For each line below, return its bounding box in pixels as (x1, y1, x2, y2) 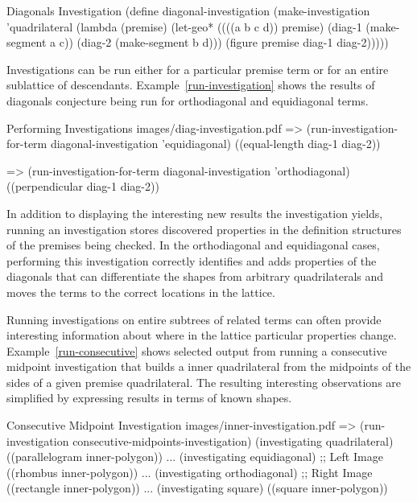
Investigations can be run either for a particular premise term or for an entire (6, 60, 389, 77)
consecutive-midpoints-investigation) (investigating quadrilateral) (72, 432, 394, 449)
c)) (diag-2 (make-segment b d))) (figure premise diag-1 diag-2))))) (59, 34, 389, 51)
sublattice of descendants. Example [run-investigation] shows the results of (6, 76, 375, 93)
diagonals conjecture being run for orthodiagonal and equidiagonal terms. (6, 92, 369, 109)
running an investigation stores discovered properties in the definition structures (6, 220, 402, 237)
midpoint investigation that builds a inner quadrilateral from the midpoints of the (6, 358, 411, 375)
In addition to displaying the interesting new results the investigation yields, (6, 204, 383, 221)
